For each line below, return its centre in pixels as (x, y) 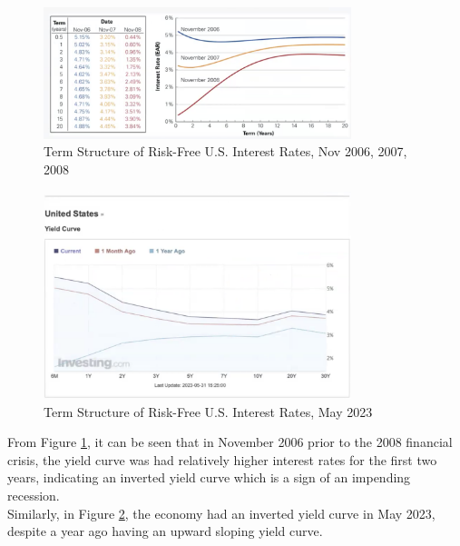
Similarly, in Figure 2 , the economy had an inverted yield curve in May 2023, (221, 513)
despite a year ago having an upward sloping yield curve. (165, 531)
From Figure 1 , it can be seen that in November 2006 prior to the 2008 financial (230, 442)
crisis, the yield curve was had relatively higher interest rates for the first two (222, 459)
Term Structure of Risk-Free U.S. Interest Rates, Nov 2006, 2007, (225, 151)
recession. (34, 496)
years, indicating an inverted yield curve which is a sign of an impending (209, 477)
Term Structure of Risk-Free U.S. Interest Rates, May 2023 (208, 411)
